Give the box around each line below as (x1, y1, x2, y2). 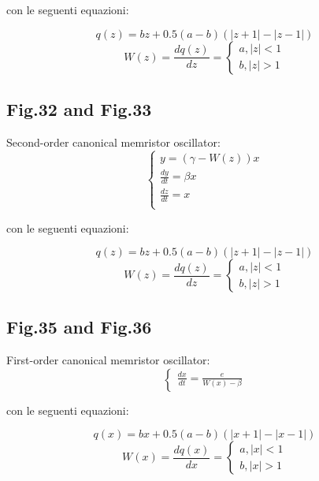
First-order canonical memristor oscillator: (6, 352, 210, 368)
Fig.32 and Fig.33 (6, 96, 152, 121)
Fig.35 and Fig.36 (6, 315, 152, 339)
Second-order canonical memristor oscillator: (6, 133, 221, 150)
